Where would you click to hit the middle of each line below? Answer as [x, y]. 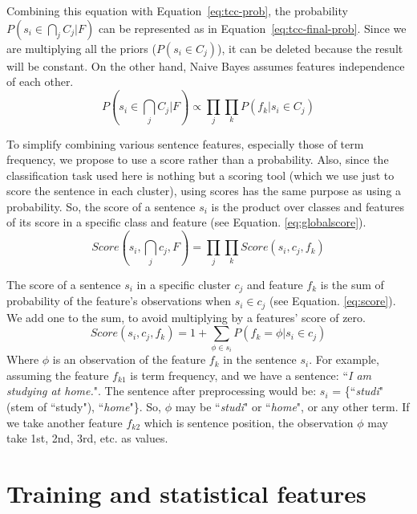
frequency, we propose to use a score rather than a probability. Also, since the [198, 159]
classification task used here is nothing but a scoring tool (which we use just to [200, 175]
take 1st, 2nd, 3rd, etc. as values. [87, 438]
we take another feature [65, 422]
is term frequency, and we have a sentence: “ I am [251, 375]
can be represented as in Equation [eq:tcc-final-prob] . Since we [252, 28]
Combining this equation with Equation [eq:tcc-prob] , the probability [177, 10]
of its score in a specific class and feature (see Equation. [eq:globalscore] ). [186, 222]
